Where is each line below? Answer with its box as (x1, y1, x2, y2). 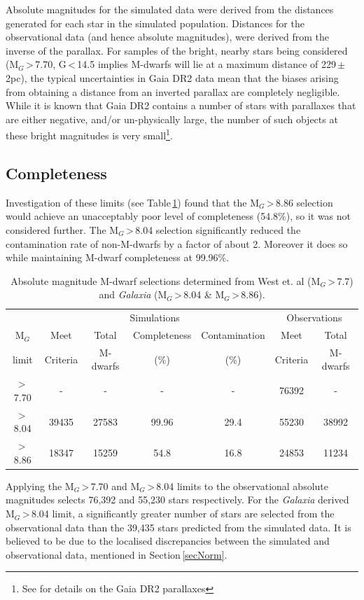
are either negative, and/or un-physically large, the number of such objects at (6, 111, 338, 126)
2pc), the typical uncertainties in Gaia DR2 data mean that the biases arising (6, 70, 339, 85)
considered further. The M (6, 222, 119, 237)
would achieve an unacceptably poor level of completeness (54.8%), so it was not (6, 209, 351, 223)
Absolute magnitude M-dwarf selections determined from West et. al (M (10, 273, 321, 288)
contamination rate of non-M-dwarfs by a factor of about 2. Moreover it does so (6, 236, 348, 251)
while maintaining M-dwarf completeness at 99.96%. (6, 250, 230, 265)
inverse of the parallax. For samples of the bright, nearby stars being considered (6, 43, 348, 57)
